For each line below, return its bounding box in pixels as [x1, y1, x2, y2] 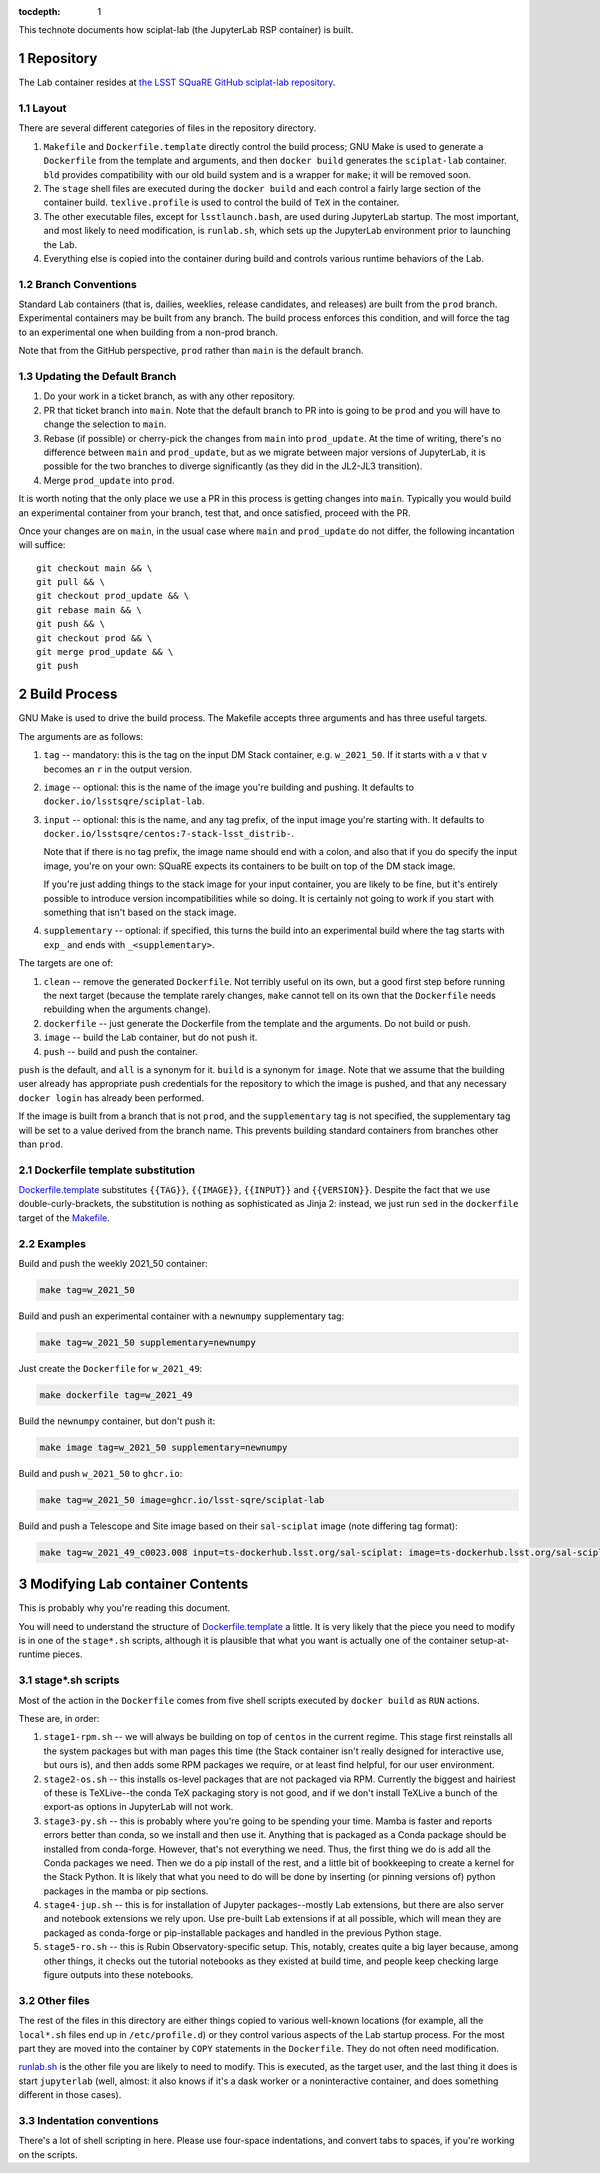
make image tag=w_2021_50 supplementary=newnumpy [39, 1441, 288, 1453]
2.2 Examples [18, 1236, 87, 1250]
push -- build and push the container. [43, 1045, 199, 1057]
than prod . [18, 1138, 64, 1150]
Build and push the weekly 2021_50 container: [18, 1257, 208, 1269]
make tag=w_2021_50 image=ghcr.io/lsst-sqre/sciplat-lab [39, 1494, 325, 1505]
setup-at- [470, 1635, 510, 1647]
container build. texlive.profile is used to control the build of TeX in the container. [43, 196, 400, 209]
